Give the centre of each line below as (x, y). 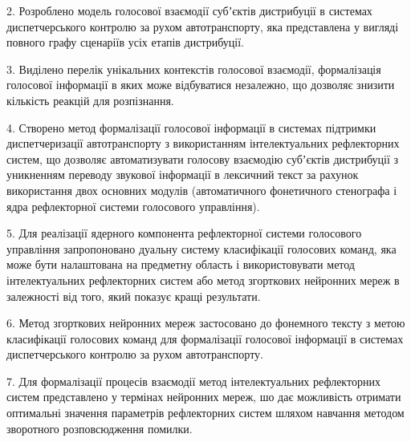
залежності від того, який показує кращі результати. (134, 296)
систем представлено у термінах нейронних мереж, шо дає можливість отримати (204, 397)
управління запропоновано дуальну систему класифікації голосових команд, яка (201, 248)
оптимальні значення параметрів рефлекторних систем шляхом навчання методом (205, 413)
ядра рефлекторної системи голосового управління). (133, 206)
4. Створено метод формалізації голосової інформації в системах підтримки (191, 127)
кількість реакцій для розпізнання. (90, 100)
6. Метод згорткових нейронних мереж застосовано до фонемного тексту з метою (206, 323)
